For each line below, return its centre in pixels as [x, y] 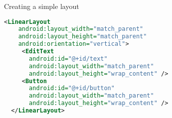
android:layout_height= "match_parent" [83, 37]
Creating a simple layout [42, 6]
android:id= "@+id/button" [72, 88]
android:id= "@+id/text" [68, 59]
